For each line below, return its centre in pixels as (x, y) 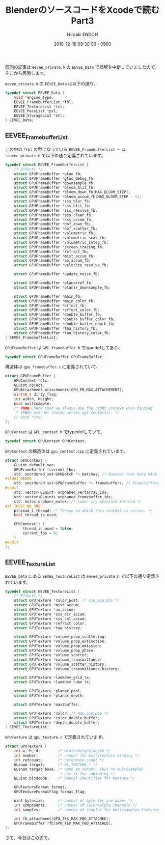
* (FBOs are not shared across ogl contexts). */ (68, 413)
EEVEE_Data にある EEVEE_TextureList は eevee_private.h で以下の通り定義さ (82, 576)
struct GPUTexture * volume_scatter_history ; (60, 664)
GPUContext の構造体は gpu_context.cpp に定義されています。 (66, 451)
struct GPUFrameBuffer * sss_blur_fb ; (53, 201)
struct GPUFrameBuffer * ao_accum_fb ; (53, 261)
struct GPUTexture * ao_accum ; (45, 610)
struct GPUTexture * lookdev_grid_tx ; (53, 678)
